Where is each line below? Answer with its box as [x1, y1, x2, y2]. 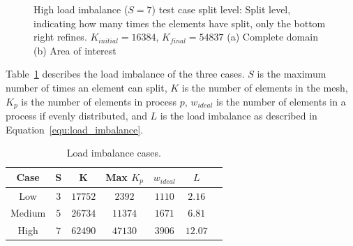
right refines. [33, 29, 87, 44]
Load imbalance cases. [66, 145, 161, 160]
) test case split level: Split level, [151, 2, 291, 16]
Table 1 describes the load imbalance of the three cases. [6, 66, 245, 81]
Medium [10, 205, 46, 220]
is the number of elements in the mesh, [181, 80, 348, 94]
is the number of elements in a [216, 94, 346, 108]
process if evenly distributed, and [6, 108, 147, 123]
